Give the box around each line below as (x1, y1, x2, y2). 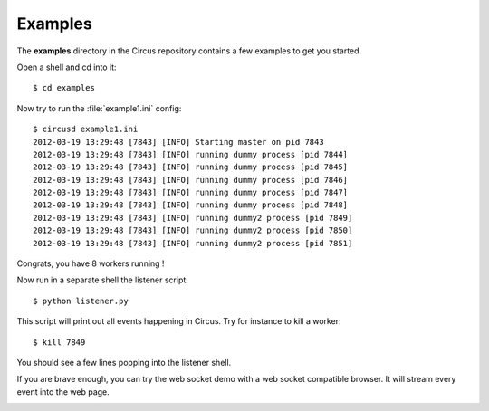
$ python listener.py (33, 295, 129, 306)
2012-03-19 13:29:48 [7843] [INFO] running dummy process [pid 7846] (33, 175, 349, 185)
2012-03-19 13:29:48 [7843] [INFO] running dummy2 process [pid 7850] (33, 225, 353, 235)
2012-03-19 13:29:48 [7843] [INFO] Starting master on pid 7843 (33, 137, 325, 147)
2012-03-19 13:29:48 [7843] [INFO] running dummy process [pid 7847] (33, 187, 349, 198)
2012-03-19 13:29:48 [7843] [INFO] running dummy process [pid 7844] (33, 149, 349, 159)
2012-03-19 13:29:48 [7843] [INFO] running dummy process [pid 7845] (33, 162, 349, 172)
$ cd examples (33, 82, 95, 93)
